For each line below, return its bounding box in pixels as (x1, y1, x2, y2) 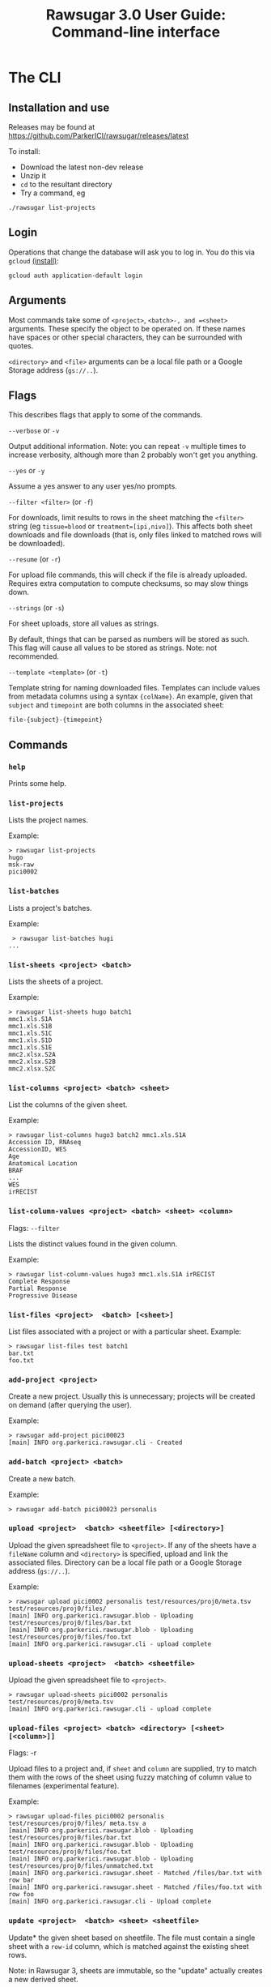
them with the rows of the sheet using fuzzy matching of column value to (8, 1772, 252, 1782)
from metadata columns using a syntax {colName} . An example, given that (8, 691, 253, 702)
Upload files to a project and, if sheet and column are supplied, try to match (8, 1764, 257, 1774)
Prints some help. (8, 779, 67, 788)
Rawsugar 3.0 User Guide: (45, 6, 227, 24)
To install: (8, 147, 40, 156)
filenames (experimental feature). (8, 1781, 120, 1791)
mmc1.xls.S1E (8, 1044, 53, 1052)
